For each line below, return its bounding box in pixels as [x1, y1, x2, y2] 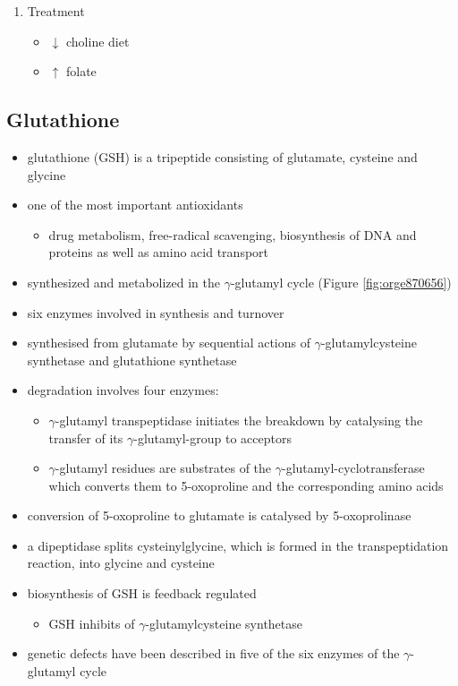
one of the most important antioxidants [27, 195, 243, 214]
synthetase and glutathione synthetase [27, 350, 237, 369]
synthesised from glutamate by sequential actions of [27, 333, 310, 352]
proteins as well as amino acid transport [48, 243, 269, 262]
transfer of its [48, 428, 123, 447]
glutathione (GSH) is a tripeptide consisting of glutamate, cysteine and [27, 147, 418, 166]
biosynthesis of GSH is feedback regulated [27, 584, 257, 603]
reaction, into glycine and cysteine [27, 553, 215, 572]
